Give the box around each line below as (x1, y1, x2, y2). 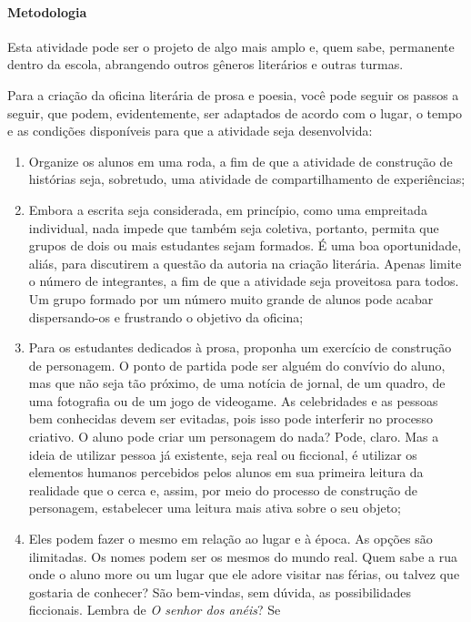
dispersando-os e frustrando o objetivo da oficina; (28, 307, 304, 326)
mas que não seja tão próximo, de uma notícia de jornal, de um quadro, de (28, 373, 446, 393)
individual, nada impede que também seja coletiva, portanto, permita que (28, 218, 439, 237)
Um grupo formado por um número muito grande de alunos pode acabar (28, 289, 434, 308)
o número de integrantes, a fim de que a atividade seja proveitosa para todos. (28, 271, 459, 291)
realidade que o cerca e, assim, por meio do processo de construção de (28, 480, 417, 499)
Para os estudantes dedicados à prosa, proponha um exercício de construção (28, 338, 452, 357)
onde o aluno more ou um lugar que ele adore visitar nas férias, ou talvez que (28, 565, 460, 584)
